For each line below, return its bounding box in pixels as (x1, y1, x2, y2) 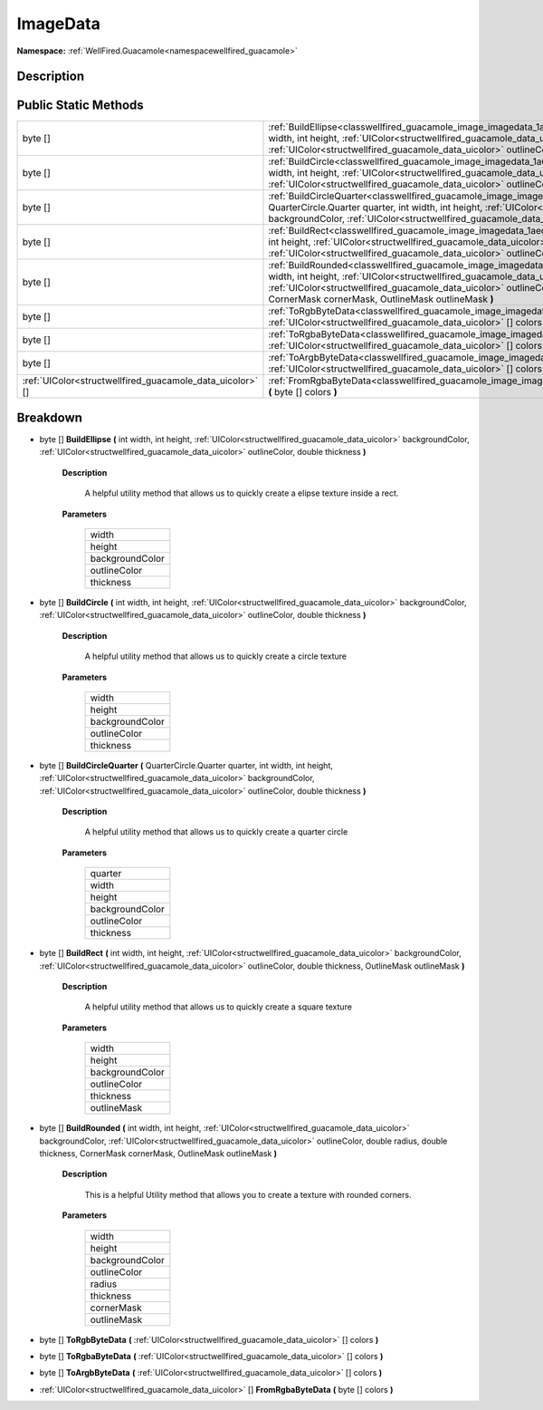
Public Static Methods (16, 98, 144, 113)
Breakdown (16, 410, 83, 425)
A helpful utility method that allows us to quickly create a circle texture (84, 651, 348, 662)
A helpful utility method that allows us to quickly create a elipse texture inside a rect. (84, 488, 399, 498)
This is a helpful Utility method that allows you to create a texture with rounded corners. (84, 1189, 412, 1200)
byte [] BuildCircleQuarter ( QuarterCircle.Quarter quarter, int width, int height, (39, 759, 334, 770)
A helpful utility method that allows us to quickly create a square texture (84, 1001, 353, 1012)
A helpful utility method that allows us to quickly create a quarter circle (84, 826, 348, 837)
